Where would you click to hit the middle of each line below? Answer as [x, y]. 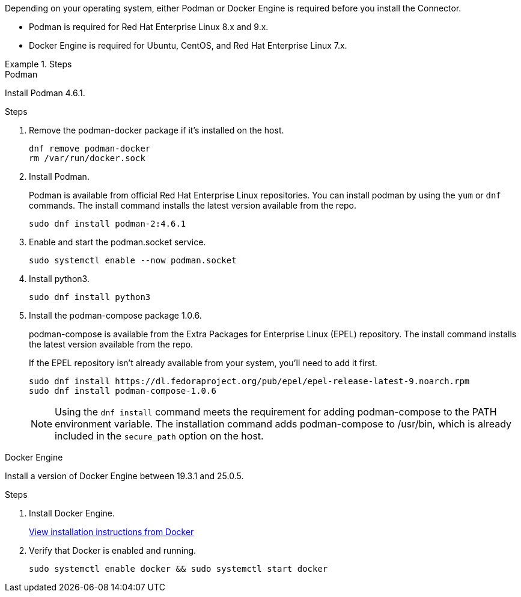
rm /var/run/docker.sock [87, 158]
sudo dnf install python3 [90, 297]
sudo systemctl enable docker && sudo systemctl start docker [178, 569]
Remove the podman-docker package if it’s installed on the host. [157, 130]
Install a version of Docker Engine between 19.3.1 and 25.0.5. [124, 476]
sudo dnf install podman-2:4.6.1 [108, 224]
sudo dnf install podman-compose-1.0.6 [123, 391]
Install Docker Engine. [72, 513]
